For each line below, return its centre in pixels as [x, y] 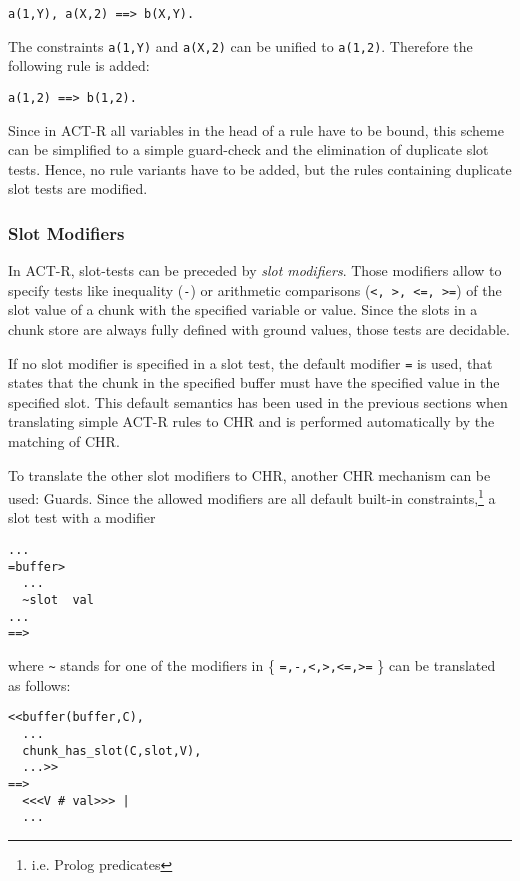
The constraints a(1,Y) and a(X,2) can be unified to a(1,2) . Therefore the [240, 45]
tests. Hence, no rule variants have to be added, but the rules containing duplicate [260, 168]
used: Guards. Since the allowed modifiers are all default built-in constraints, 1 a [252, 496]
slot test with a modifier [82, 517]
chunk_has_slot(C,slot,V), [112, 750]
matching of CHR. [64, 441]
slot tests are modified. [78, 188]
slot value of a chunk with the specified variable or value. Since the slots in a [243, 309]
